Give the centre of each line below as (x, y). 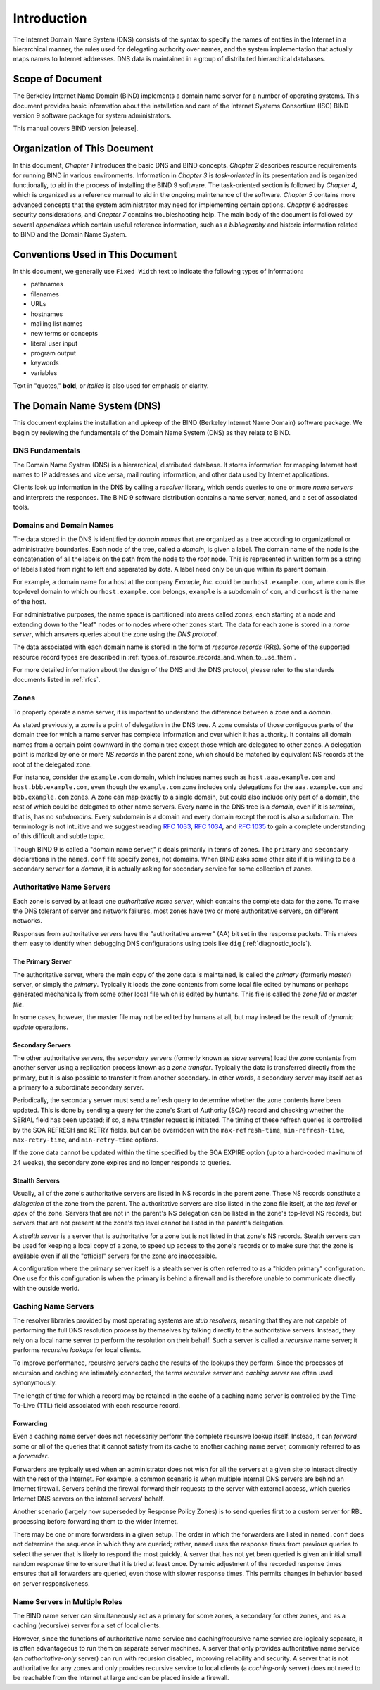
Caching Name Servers (53, 1306)
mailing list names (57, 323)
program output (53, 353)
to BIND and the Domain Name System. (70, 234)
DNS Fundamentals (47, 450)
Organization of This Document (83, 149)
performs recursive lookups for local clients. (77, 1350)
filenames (45, 294)
